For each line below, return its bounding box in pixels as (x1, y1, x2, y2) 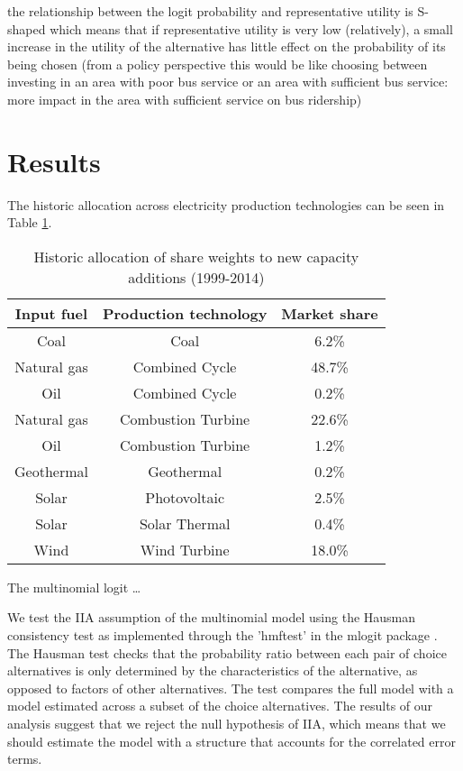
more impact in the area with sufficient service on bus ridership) (7, 89, 362, 108)
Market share (281, 302, 378, 324)
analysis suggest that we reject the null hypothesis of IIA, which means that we (7, 714, 446, 733)
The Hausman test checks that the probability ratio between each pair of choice (7, 643, 447, 662)
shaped (7, 19, 46, 38)
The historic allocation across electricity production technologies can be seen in (7, 195, 445, 214)
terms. (7, 749, 42, 768)
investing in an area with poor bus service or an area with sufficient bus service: (7, 72, 449, 91)
